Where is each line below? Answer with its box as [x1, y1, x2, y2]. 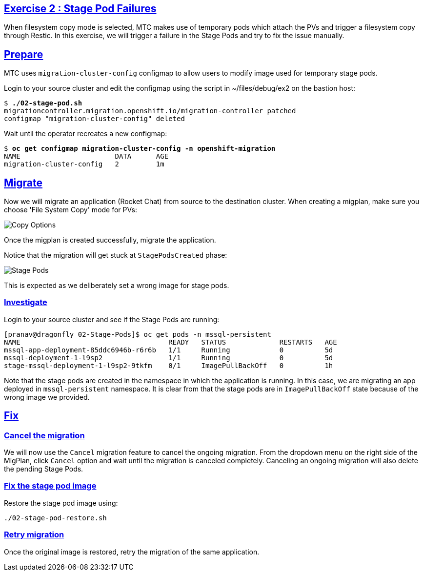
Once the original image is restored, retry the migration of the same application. [4, 547, 260, 556]
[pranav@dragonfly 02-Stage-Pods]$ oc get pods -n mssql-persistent [4, 330, 271, 338]
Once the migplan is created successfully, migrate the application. [4, 236, 216, 245]
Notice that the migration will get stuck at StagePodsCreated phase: [4, 251, 227, 260]
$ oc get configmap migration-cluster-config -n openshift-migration [4, 144, 276, 153]
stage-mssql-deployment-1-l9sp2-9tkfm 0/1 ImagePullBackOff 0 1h [4, 361, 333, 370]
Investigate [4, 297, 47, 308]
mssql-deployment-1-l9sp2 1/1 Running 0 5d [4, 353, 333, 362]
